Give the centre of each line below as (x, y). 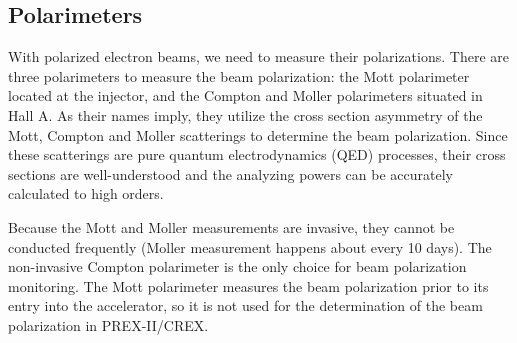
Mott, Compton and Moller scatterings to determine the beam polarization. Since (258, 134)
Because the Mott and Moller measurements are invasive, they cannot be (231, 226)
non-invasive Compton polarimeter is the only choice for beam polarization (237, 266)
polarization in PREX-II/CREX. (108, 324)
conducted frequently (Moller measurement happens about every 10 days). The (250, 246)
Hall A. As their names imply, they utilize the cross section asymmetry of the (245, 114)
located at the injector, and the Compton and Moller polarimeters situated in (245, 95)
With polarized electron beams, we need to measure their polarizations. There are (258, 56)
